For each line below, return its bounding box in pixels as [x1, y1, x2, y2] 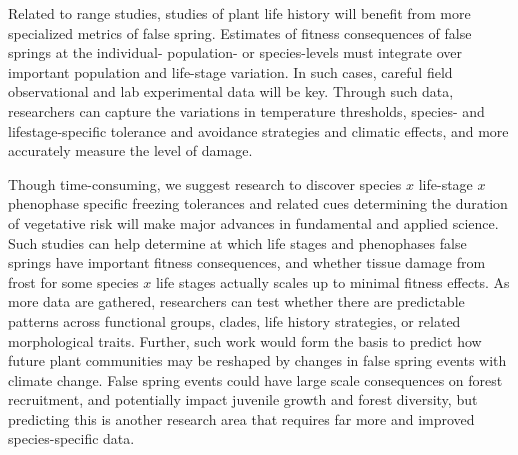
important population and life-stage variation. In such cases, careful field [8, 61, 453, 82]
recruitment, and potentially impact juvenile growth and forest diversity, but [8, 389, 478, 410]
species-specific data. [8, 428, 135, 449]
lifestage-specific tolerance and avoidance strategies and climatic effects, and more [8, 120, 509, 141]
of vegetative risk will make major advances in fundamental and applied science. [8, 212, 499, 233]
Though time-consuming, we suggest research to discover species [8, 173, 402, 194]
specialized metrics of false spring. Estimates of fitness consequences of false [8, 22, 472, 43]
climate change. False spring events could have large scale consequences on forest [8, 369, 503, 390]
